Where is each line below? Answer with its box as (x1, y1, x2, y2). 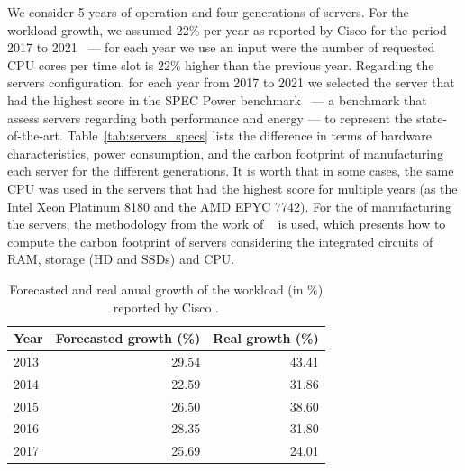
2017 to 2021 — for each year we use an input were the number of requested (7, 38, 435, 57)
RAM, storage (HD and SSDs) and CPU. (7, 249, 235, 268)
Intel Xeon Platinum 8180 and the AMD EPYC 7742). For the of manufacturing (7, 196, 452, 215)
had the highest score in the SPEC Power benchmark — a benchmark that (7, 90, 427, 109)
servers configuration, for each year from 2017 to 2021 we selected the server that (7, 73, 455, 92)
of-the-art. (7, 126, 63, 145)
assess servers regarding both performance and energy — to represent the (7, 108, 413, 127)
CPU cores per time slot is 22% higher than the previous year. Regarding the (7, 55, 434, 74)
